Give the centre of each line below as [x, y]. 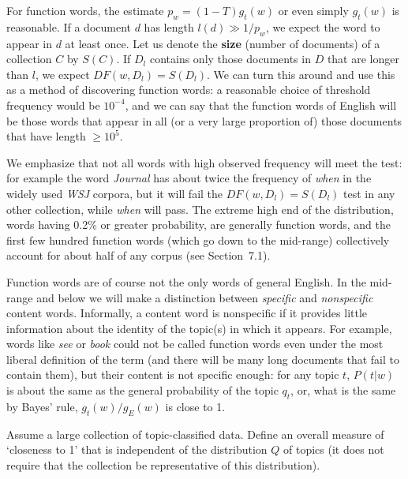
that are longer [363, 59]
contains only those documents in [230, 59]
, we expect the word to [323, 26]
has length [169, 26]
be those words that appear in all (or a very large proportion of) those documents [204, 120]
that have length [46, 136]
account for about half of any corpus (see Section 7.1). [138, 255]
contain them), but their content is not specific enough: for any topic [173, 374]
